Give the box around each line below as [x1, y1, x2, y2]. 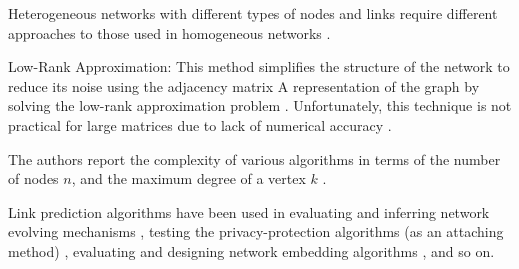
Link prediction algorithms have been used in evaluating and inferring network [8, 201, 490, 222]
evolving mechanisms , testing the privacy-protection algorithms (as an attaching [8, 221, 504, 242]
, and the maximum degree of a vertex [71, 168, 306, 189]
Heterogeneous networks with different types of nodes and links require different [8, 3, 498, 23]
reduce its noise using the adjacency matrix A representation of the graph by [8, 75, 480, 96]
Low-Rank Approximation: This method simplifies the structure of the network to [8, 56, 510, 77]
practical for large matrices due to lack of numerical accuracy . [8, 114, 392, 135]
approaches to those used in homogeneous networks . [8, 22, 331, 43]
